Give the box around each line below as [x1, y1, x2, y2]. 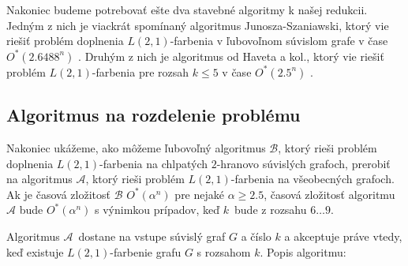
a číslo [241, 227, 271, 244]
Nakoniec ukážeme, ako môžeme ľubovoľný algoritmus [6, 139, 266, 155]
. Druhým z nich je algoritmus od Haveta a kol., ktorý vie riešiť [78, 47, 384, 64]
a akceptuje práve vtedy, [284, 227, 402, 244]
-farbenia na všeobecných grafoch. [230, 170, 395, 187]
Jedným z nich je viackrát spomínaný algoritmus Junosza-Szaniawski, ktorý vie [6, 17, 389, 33]
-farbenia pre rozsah [92, 63, 189, 80]
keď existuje [6, 243, 64, 260]
